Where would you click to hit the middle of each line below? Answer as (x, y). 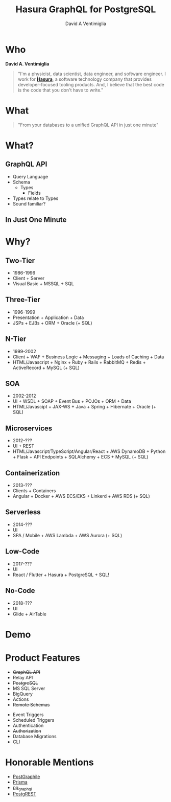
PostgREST (25, 794)
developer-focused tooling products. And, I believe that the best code (91, 84)
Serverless (23, 512)
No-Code (20, 591)
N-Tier (16, 339)
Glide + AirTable (30, 614)
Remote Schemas (31, 704)
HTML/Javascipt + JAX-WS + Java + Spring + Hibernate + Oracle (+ (84, 407)
